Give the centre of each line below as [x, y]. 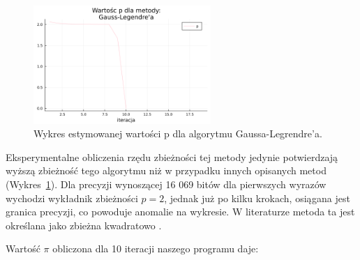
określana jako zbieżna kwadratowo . [84, 225]
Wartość [23, 248]
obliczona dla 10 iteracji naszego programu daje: [156, 248]
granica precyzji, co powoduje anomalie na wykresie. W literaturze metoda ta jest [180, 212]
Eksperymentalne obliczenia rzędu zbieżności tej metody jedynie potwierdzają [172, 156]
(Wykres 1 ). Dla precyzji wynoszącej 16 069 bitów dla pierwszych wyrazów [166, 184]
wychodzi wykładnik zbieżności [72, 198]
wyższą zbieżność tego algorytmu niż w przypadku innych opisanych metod [166, 170]
